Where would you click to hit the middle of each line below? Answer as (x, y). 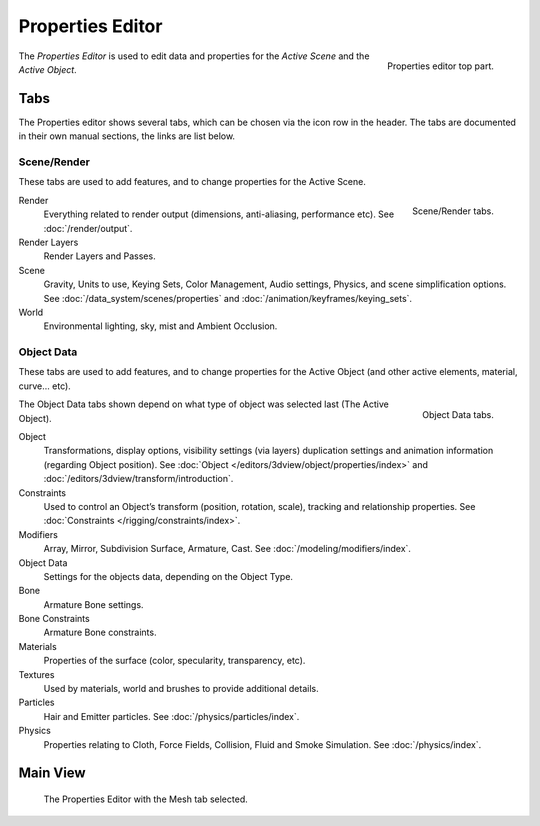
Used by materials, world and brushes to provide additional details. (181, 689)
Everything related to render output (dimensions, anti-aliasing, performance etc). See (219, 214)
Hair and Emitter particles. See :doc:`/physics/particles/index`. (171, 716)
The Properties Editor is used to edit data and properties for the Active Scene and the (194, 56)
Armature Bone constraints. (100, 632)
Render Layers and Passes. (99, 256)
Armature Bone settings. (93, 604)
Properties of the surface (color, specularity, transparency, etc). (174, 661)
